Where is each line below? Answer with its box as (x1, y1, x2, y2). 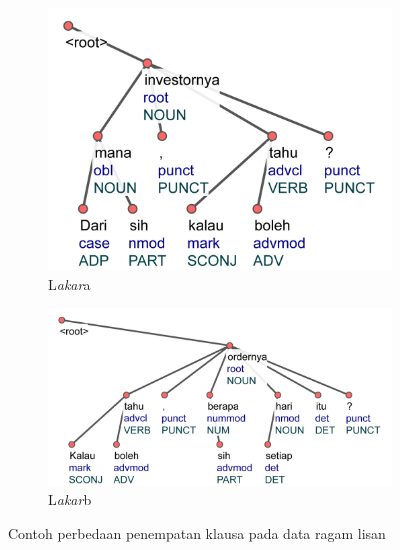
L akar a (48, 273, 91, 294)
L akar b (48, 489, 92, 510)
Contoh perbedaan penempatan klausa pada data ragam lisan (8, 522, 386, 543)
